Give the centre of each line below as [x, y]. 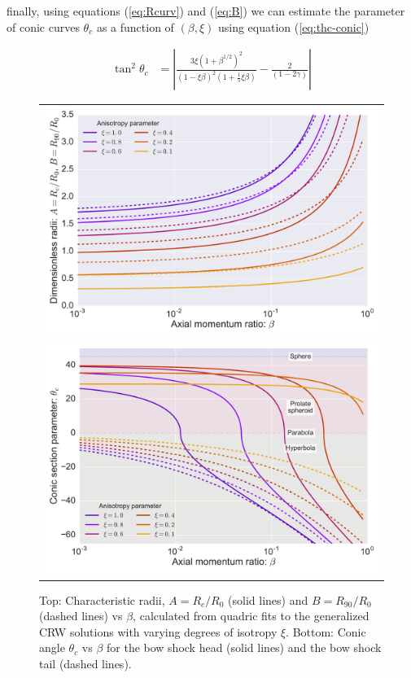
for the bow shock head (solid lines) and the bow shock [244, 647]
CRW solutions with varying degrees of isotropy [158, 631]
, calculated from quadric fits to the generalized [251, 616]
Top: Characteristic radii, [102, 599]
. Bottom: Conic [326, 631]
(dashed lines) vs [81, 616]
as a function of [135, 26]
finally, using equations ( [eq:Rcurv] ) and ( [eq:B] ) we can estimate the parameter [206, 11]
